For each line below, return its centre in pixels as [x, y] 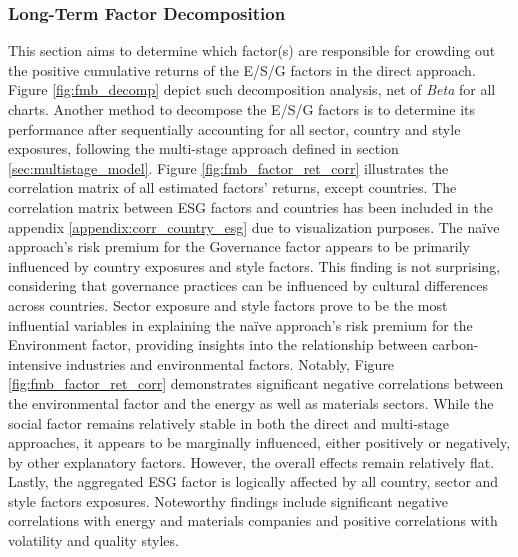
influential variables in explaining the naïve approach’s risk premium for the [240, 324]
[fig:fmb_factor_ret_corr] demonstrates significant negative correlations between [256, 383]
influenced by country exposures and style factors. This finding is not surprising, [254, 265]
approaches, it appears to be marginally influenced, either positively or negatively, [259, 442]
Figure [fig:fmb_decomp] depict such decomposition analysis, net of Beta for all [252, 89]
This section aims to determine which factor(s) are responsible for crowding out [252, 50]
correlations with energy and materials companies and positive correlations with [253, 520]
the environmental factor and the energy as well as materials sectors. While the [251, 402]
